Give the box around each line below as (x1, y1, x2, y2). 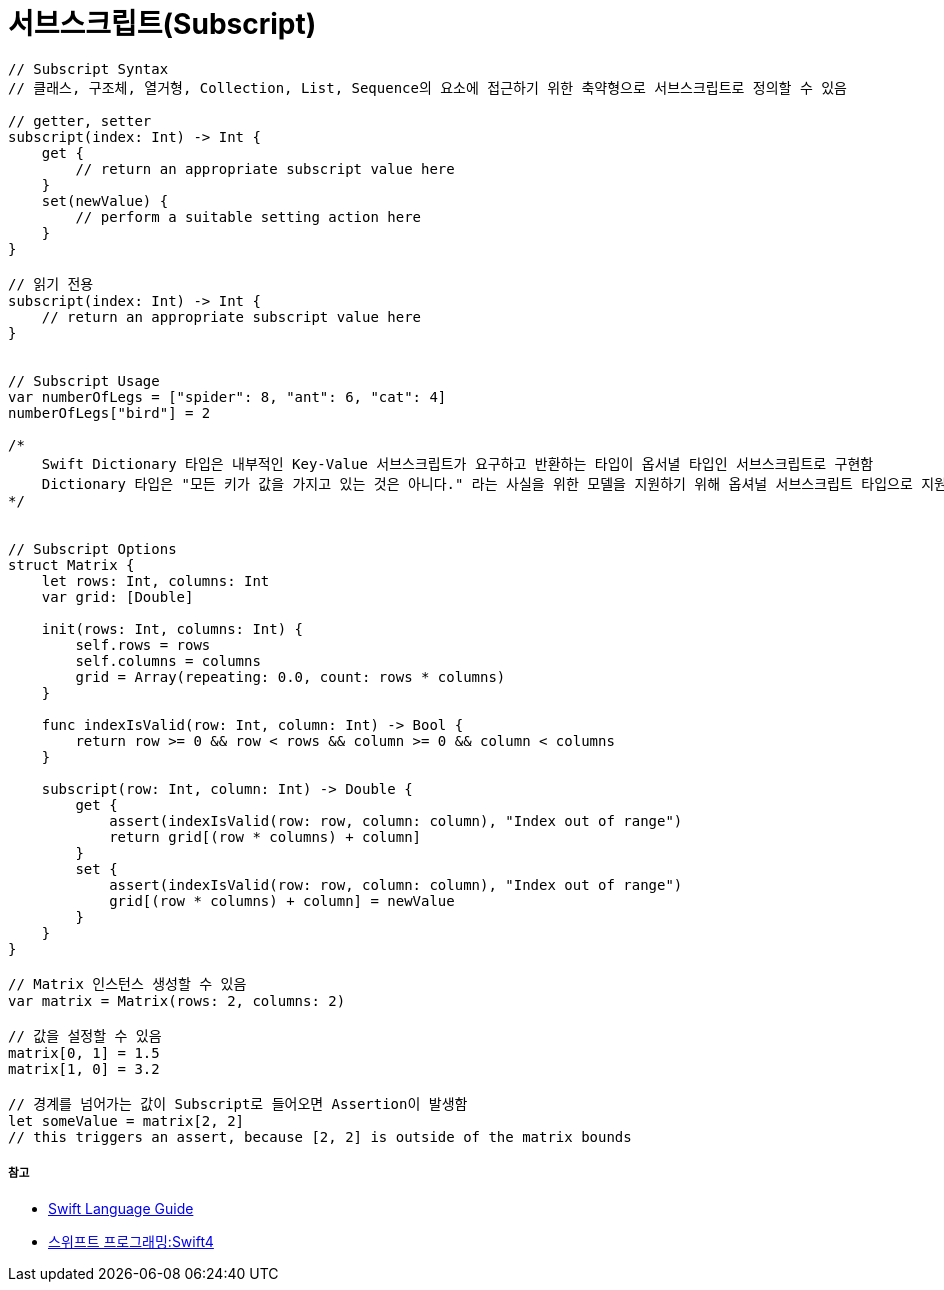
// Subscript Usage (8, 372, 160, 389)
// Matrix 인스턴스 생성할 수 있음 (8, 975, 247, 992)
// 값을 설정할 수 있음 (8, 1027, 162, 1044)
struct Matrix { (8, 556, 135, 573)
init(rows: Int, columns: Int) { (41, 620, 304, 637)
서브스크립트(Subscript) (8, 7, 317, 41)
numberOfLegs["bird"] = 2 (8, 404, 211, 421)
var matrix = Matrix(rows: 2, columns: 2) (8, 992, 346, 1009)
